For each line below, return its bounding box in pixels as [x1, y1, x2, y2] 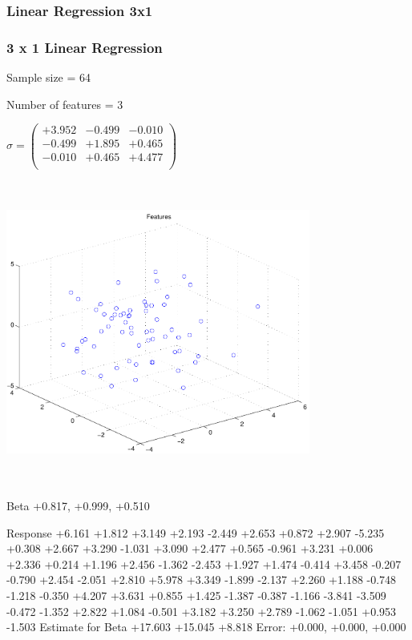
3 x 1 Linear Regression [6, 37, 163, 57]
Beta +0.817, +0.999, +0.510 [6, 497, 150, 513]
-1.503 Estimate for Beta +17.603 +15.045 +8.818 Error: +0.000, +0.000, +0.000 [6, 618, 406, 635]
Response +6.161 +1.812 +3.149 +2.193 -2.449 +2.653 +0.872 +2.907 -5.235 [6, 524, 385, 541]
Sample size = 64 [6, 69, 91, 86]
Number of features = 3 [6, 95, 123, 112]
